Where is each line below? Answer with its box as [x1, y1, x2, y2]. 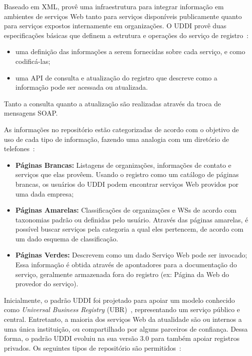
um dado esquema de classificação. [15, 233, 118, 243]
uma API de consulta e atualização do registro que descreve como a [15, 72, 217, 82]
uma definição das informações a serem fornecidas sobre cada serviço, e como [15, 46, 245, 57]
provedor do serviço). [15, 278, 78, 289]
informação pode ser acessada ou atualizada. [15, 82, 148, 92]
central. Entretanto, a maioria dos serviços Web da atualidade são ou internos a [4, 314, 242, 324]
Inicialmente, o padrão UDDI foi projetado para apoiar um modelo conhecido [4, 295, 235, 305]
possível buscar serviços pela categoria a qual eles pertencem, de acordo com [15, 224, 244, 234]
